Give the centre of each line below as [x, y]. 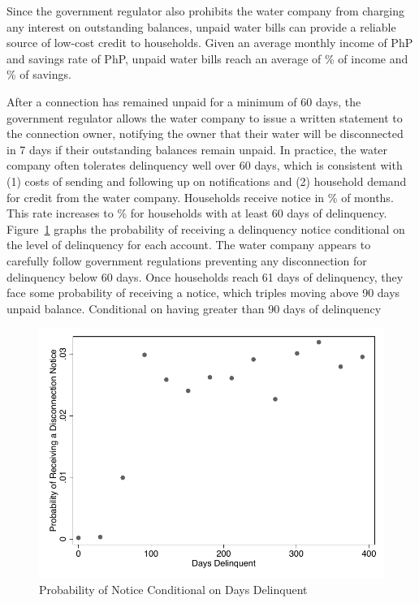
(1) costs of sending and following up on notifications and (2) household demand [207, 181]
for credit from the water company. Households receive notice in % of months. [200, 197]
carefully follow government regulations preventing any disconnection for [187, 260]
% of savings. [39, 74]
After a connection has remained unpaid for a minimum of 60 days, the [184, 101]
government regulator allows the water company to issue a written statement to [205, 117]
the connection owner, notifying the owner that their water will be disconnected [205, 134]
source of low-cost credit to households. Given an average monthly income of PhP [210, 43]
